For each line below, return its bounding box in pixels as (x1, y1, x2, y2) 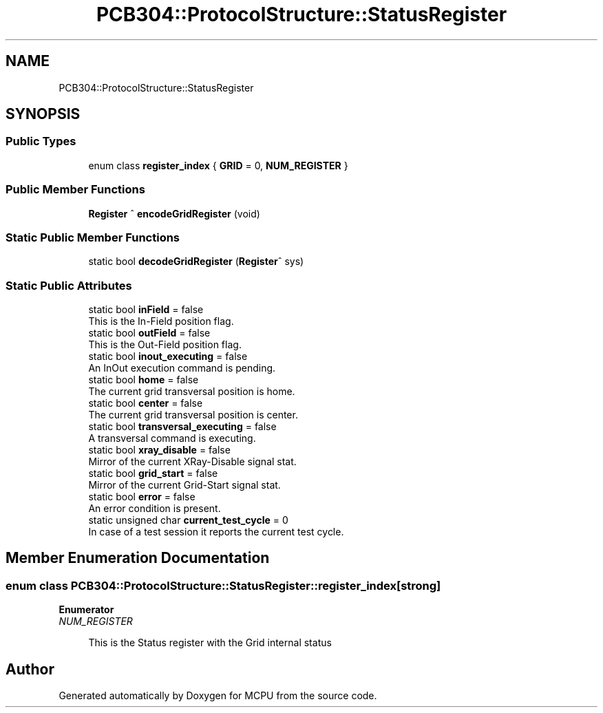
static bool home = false (88, 374, 199, 386)
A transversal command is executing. (88, 432, 256, 445)
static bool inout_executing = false (88, 350, 248, 363)
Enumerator (59, 604, 114, 616)
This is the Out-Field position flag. (88, 339, 242, 351)
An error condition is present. (88, 502, 221, 515)
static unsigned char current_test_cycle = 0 (88, 514, 288, 526)
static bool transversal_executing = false (88, 421, 277, 433)
